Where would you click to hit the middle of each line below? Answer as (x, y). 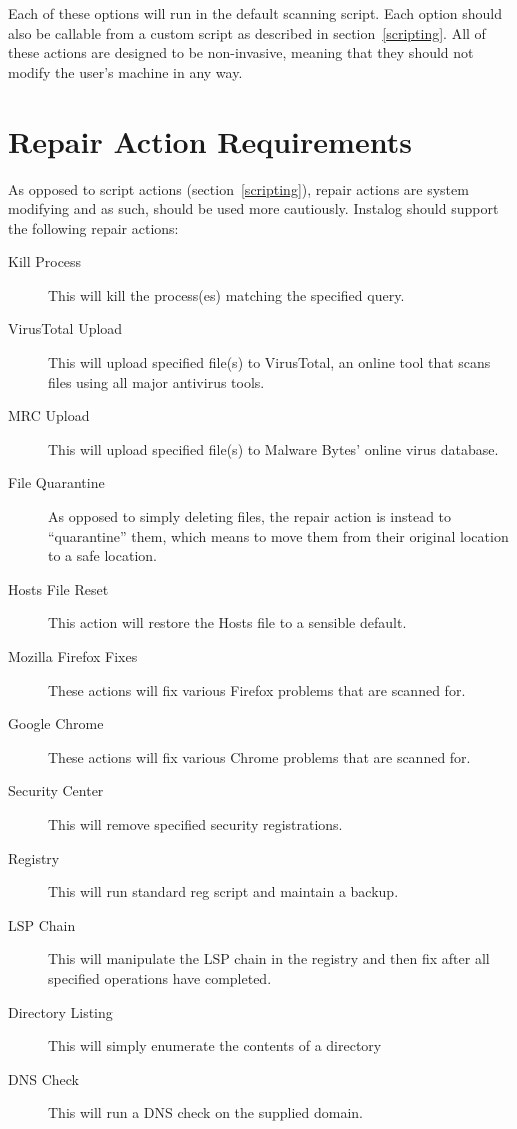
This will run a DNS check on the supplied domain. (206, 1112)
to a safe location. (102, 555)
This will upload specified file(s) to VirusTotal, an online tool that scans (269, 362)
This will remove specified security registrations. (195, 823)
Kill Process (45, 261)
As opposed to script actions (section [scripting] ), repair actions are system (238, 188)
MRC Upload (49, 415)
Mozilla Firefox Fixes (73, 656)
